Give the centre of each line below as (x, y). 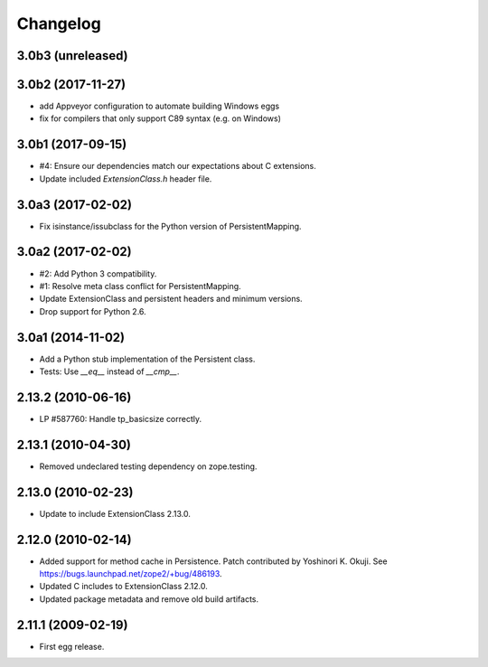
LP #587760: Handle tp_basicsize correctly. (121, 418)
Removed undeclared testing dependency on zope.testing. (148, 466)
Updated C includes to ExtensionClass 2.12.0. (123, 587)
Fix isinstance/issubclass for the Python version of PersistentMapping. (170, 226)
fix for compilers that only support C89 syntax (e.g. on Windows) (160, 118)
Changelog (59, 23)
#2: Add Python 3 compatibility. (98, 273)
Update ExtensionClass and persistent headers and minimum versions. (171, 299)
